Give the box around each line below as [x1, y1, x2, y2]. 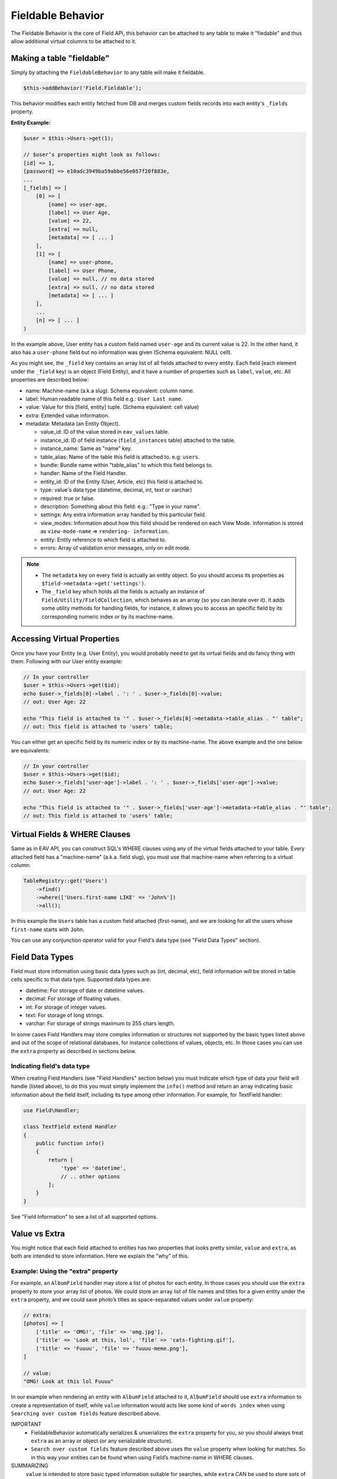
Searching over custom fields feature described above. [11, 1410, 161, 1417]
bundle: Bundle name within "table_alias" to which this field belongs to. [40, 461, 213, 469]
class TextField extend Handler [23, 1123, 117, 1130]
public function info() [35, 1140, 104, 1147]
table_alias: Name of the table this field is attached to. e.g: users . [40, 453, 200, 460]
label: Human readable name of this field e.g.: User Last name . [25, 395, 183, 402]
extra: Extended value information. [25, 412, 110, 419]
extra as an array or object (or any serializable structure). [31, 1438, 173, 1445]
